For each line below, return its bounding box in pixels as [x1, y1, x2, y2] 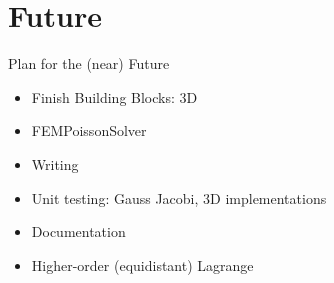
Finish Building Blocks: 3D [31, 86, 198, 107]
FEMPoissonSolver [31, 120, 147, 141]
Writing [31, 153, 79, 174]
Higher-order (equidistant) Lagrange [31, 254, 254, 275]
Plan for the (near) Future [8, 53, 170, 74]
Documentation [31, 221, 126, 242]
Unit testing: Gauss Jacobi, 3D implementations [31, 187, 327, 208]
